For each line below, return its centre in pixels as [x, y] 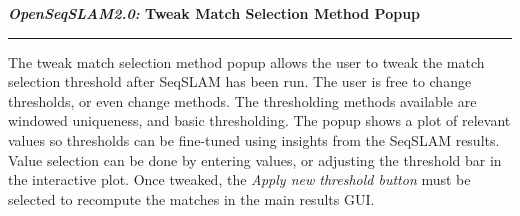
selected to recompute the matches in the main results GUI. [191, 198]
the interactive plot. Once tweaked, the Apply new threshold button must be [239, 179]
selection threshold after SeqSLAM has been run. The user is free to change [240, 81]
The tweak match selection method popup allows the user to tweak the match [246, 61]
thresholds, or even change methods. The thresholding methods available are [242, 100]
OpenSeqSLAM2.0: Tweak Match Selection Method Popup [214, 13]
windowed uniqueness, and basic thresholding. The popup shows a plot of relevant [259, 120]
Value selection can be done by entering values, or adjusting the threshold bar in [255, 159]
